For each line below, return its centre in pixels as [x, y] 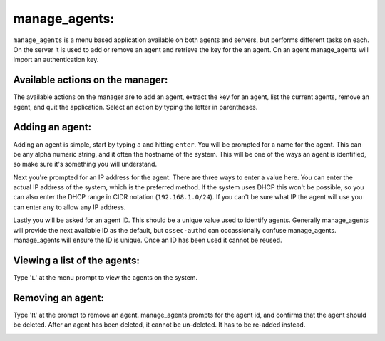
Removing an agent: [59, 298]
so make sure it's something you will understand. [85, 164]
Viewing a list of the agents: [77, 260]
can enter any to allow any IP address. [70, 207]
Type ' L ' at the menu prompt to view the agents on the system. [106, 277]
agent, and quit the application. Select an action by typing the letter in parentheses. [135, 107]
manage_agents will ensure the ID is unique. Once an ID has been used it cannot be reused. [148, 240]
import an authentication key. [56, 60]
